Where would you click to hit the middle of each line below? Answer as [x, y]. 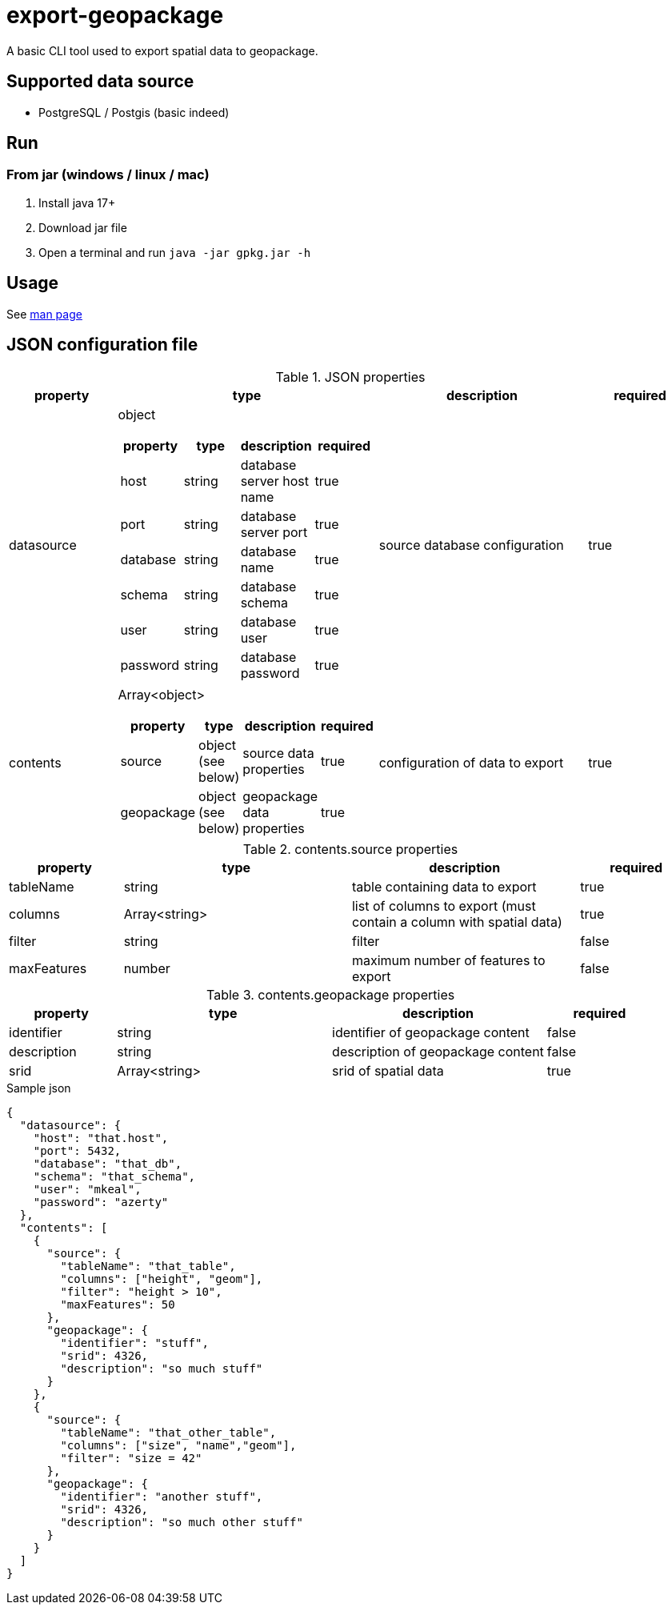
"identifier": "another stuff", [162, 1496]
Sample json [39, 1088]
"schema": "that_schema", [114, 1176]
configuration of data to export [471, 762]
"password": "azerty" [101, 1202]
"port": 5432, [77, 1150]
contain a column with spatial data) [457, 922]
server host [274, 481]
